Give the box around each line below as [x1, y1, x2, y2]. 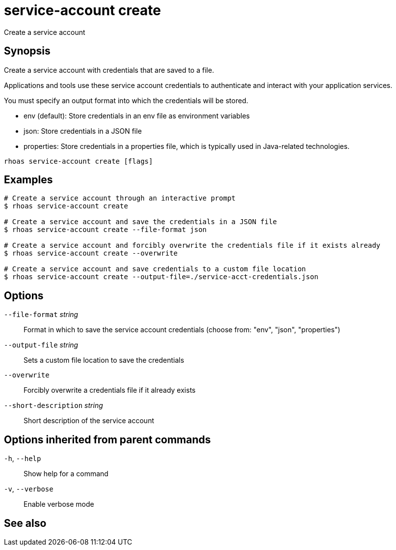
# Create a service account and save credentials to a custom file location [4, 265, 306, 273]
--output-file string [4, 341, 79, 349]
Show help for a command [24, 469, 108, 478]
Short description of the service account [24, 416, 154, 425]
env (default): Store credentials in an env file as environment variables [24, 111, 250, 120]
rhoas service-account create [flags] [4, 157, 153, 165]
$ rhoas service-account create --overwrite [4, 249, 178, 258]
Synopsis [4, 45, 51, 58]
